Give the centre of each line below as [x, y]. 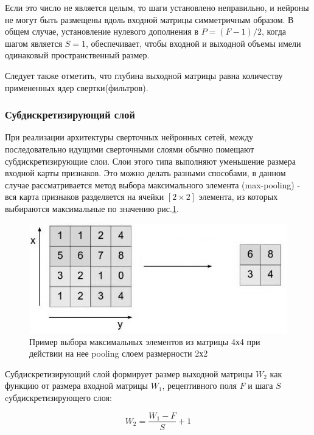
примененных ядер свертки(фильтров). [77, 87]
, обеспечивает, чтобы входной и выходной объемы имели [194, 43]
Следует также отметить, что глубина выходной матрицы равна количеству [144, 75]
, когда [274, 31]
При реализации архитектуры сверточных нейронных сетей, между [129, 137]
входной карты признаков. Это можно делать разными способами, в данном [145, 173]
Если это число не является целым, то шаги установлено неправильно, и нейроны [157, 7]
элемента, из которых [238, 197]
